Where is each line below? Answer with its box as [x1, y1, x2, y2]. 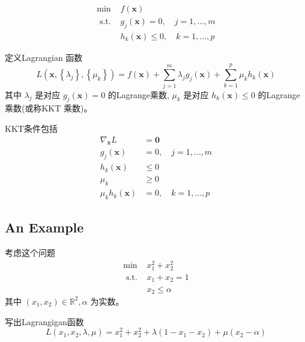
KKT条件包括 [5, 122, 58, 134]
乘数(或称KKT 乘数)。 [5, 102, 92, 114]
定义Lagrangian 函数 [5, 51, 83, 63]
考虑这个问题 [5, 246, 55, 259]
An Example [5, 218, 84, 237]
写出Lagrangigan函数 [5, 315, 84, 328]
